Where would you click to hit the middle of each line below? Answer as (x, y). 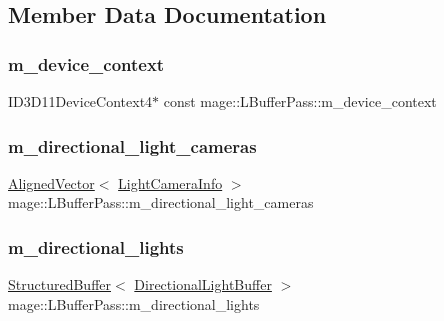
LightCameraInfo (170, 182)
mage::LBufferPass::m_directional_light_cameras (161, 202)
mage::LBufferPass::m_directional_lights (134, 303)
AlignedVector (51, 182)
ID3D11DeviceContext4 (80, 101)
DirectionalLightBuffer (203, 284)
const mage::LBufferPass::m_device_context (300, 101)
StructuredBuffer (59, 284)
